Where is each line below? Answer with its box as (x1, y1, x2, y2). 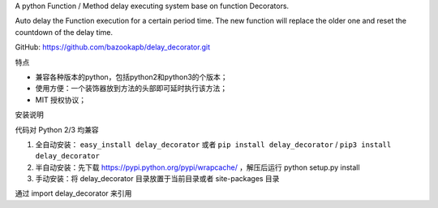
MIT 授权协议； (35, 94, 87, 105)
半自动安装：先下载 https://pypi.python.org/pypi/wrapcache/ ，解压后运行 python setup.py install (35, 162, 360, 172)
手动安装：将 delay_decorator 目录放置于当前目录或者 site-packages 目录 (35, 174, 280, 184)
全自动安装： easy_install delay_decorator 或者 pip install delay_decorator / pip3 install (35, 139, 392, 149)
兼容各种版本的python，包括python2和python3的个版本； (35, 71, 228, 81)
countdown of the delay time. (15, 27, 114, 37)
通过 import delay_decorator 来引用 (15, 188, 132, 198)
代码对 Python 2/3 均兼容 (15, 124, 99, 134)
